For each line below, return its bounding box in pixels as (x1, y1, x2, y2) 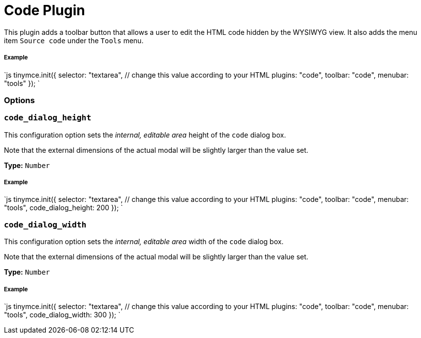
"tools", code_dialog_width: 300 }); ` (4, 310, 121, 319)
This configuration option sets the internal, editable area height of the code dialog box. (4, 130, 286, 139)
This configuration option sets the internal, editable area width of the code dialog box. (4, 237, 284, 246)
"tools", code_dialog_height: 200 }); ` (4, 203, 123, 212)
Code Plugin (4, 2, 85, 19)
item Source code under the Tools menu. (4, 36, 144, 45)
